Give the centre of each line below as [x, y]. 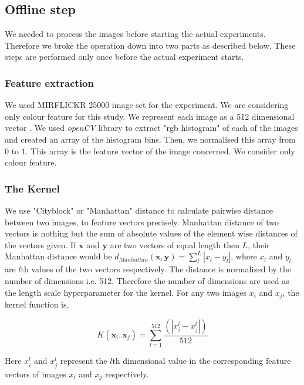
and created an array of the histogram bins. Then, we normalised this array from [150, 139]
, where [244, 256]
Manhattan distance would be [58, 256]
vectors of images [36, 374]
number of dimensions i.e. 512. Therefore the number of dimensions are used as [147, 280]
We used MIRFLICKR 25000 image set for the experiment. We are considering [147, 105]
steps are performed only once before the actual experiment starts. [124, 57]
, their [259, 244]
